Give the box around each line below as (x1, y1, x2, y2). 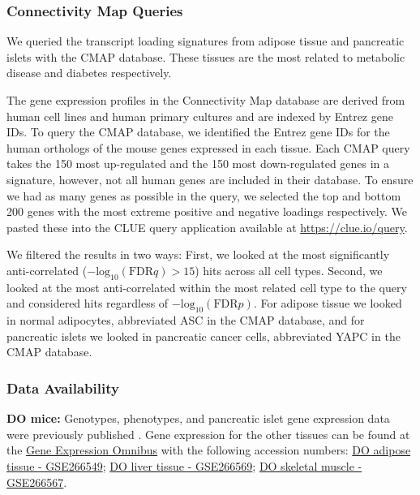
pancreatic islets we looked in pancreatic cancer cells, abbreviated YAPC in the (6, 327, 401, 344)
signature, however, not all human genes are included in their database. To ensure (6, 170, 414, 187)
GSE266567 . (6, 473, 67, 490)
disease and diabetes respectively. (6, 64, 172, 81)
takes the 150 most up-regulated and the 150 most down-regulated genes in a (6, 155, 390, 172)
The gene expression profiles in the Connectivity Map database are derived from (6, 92, 405, 108)
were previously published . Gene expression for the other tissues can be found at (6, 425, 410, 442)
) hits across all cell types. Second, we (195, 261, 383, 278)
